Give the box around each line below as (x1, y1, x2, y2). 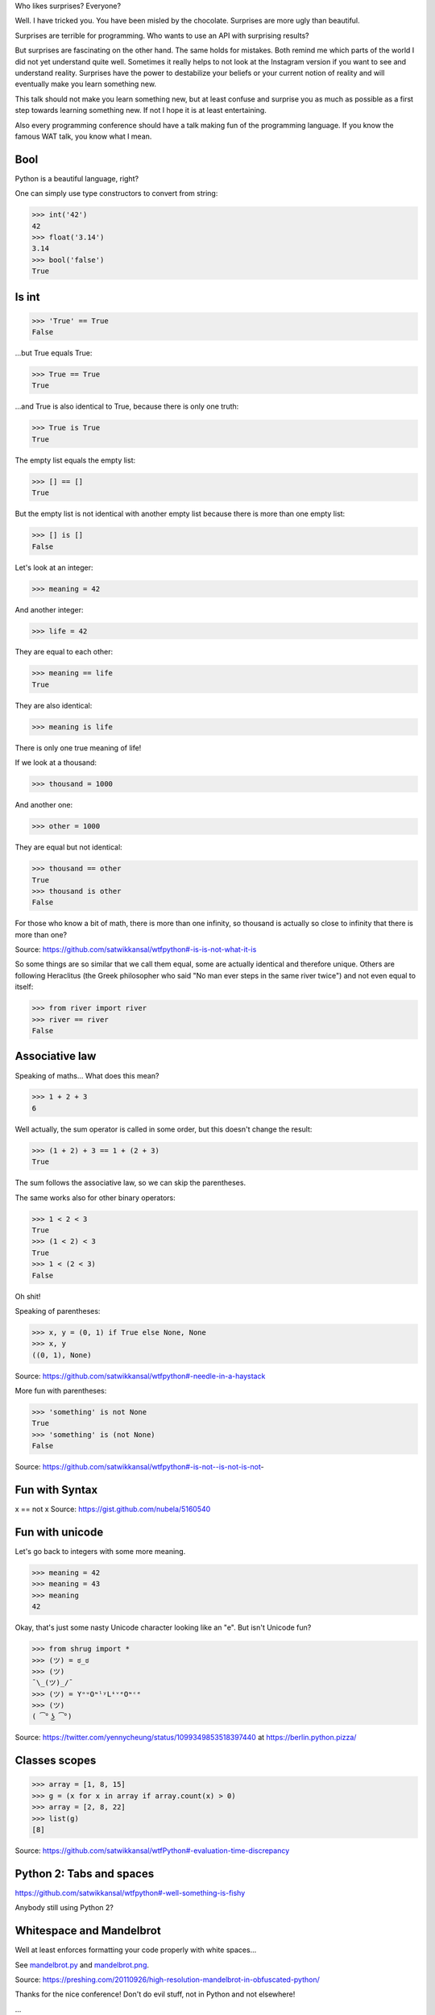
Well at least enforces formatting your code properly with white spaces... (14, 1945, 257, 1955)
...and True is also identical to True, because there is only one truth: (14, 401, 239, 411)
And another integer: (14, 604, 84, 614)
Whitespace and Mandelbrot (14, 1924, 161, 1938)
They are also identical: (14, 700, 93, 710)
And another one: (14, 800, 73, 810)
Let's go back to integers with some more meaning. (14, 1547, 186, 1556)
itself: (14, 982, 34, 991)
